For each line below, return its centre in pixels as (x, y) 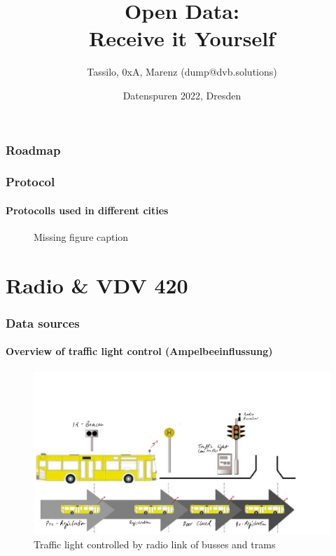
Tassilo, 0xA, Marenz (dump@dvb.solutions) (182, 72)
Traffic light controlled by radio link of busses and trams (155, 544)
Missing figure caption (81, 237)
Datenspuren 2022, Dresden (182, 95)
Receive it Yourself (182, 38)
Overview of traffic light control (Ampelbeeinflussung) (139, 351)
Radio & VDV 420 (97, 285)
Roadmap (33, 150)
